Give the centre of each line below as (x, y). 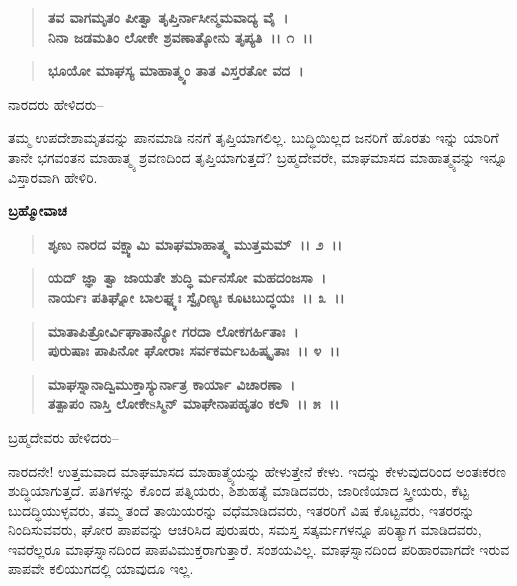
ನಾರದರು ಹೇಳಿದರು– (56, 103)
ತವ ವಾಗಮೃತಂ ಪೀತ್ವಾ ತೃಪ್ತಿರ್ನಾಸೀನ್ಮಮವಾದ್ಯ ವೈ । (168, 17)
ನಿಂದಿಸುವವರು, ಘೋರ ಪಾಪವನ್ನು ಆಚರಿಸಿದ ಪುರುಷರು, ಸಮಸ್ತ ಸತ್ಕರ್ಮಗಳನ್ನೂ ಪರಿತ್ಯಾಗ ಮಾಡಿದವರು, (245, 529)
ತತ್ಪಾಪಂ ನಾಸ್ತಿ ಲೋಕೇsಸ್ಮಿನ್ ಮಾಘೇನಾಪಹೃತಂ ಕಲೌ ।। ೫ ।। (193, 403)
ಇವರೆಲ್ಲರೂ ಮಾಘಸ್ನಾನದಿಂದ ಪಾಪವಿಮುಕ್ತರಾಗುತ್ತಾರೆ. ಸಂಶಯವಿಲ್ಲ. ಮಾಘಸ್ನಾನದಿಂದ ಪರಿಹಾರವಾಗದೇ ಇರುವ (259, 548)
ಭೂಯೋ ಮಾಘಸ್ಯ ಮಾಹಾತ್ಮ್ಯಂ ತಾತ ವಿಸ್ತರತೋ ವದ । (175, 70)
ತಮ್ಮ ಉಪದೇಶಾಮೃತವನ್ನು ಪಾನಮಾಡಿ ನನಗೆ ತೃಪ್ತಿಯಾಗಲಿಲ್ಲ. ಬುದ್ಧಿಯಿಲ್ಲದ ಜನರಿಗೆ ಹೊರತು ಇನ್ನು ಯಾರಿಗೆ (253, 137)
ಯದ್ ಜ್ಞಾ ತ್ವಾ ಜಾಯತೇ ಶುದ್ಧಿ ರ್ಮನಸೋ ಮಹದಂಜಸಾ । (187, 277)
